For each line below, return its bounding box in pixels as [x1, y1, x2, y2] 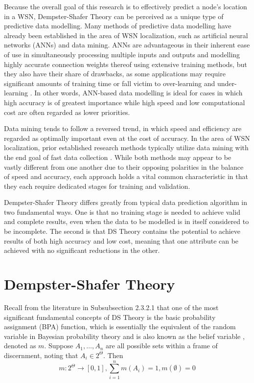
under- [217, 78, 237, 88]
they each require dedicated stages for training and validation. [4, 180, 190, 191]
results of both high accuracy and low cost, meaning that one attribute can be [4, 235, 239, 246]
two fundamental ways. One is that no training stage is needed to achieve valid [4, 206, 240, 217]
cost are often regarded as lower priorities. [4, 107, 130, 117]
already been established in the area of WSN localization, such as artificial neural [4, 30, 248, 40]
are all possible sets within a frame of [106, 340, 218, 351]
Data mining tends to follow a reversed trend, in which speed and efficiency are [4, 123, 242, 134]
